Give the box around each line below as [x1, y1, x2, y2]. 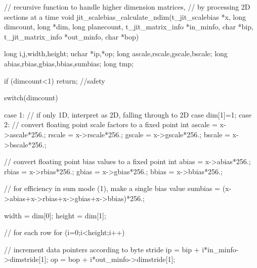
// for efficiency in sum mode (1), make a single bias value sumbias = [4, 183, 220, 194]
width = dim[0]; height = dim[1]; [4, 210, 106, 220]
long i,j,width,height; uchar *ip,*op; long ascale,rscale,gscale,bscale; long [4, 48, 228, 59]
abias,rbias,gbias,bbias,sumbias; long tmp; [4, 58, 134, 68]
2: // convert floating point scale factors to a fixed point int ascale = [4, 119, 218, 130]
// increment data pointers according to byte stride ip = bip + [4, 244, 200, 254]
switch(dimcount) [4, 92, 58, 103]
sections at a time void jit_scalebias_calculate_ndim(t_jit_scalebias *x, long [4, 11, 246, 22]
